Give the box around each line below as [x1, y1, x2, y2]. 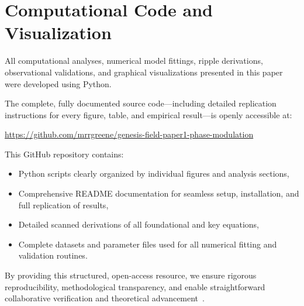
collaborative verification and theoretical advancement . [5, 292, 205, 304]
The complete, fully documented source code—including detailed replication [5, 97, 277, 109]
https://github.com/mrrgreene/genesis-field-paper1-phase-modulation [5, 128, 254, 140]
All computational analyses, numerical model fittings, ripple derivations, [5, 54, 263, 67]
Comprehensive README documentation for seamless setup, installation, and [18, 187, 299, 200]
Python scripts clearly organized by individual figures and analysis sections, [18, 167, 289, 180]
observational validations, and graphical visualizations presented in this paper [5, 66, 283, 78]
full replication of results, [18, 198, 109, 211]
